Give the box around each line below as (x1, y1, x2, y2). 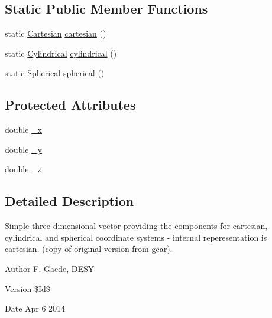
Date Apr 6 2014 (5, 302, 66, 314)
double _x (5, 123, 43, 136)
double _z (5, 163, 41, 175)
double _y (5, 143, 43, 155)
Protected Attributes (5, 96, 136, 114)
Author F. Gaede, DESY (5, 262, 95, 274)
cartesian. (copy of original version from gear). (5, 242, 173, 255)
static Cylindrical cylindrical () (5, 47, 117, 59)
